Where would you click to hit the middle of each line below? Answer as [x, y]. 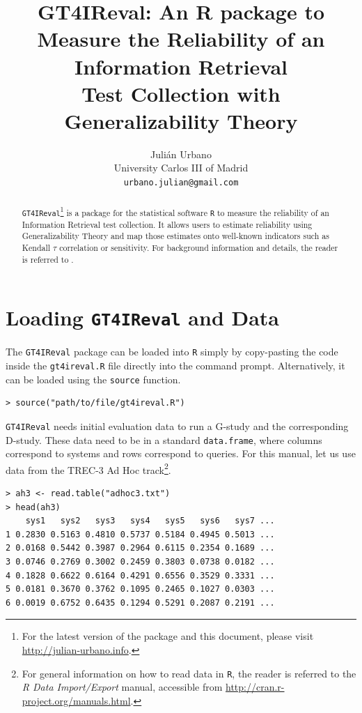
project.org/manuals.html [76, 700]
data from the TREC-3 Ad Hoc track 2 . [88, 468]
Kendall [36, 247]
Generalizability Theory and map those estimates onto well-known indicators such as [175, 236]
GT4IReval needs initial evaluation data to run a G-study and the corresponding [177, 426]
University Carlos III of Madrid [181, 168]
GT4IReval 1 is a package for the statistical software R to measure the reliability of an [175, 211]
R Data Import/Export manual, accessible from [122, 687]
